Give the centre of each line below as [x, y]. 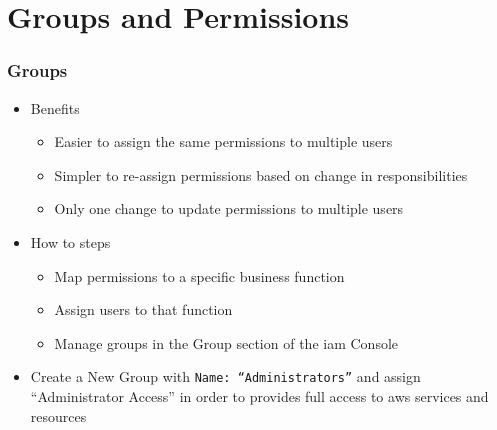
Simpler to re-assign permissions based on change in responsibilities [261, 174]
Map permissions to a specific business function [199, 275]
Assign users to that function [143, 309]
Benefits [55, 107]
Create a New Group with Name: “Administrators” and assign [225, 376]
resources [58, 415]
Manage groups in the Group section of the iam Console [226, 342]
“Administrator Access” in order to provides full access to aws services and [259, 396]
